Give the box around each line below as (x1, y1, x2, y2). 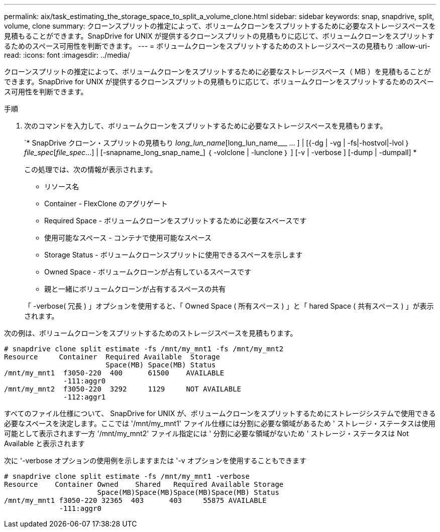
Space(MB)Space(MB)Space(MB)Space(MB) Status (97, 488, 279, 496)
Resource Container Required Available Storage (4, 353, 220, 361)
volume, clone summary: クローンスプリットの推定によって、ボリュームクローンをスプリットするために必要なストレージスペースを (4, 22, 436, 30)
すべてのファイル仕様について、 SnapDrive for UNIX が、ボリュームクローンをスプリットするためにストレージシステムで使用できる (4, 409, 436, 418)
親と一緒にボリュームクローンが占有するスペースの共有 (44, 285, 226, 293)
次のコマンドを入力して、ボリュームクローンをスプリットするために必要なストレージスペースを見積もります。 (24, 121, 387, 130)
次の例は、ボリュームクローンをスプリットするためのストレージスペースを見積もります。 (4, 329, 297, 337)
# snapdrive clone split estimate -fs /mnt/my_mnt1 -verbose (4, 472, 250, 480)
